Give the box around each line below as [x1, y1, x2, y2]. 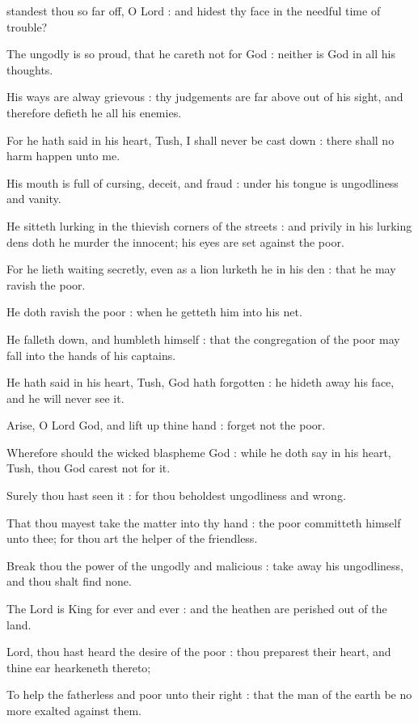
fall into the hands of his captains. [6, 346, 176, 363]
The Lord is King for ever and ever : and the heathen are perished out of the [6, 600, 387, 617]
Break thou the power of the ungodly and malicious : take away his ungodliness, [6, 557, 403, 574]
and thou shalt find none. [6, 573, 132, 590]
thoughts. [6, 61, 53, 78]
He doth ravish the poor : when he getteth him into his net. [6, 303, 302, 320]
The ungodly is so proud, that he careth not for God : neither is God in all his [6, 45, 395, 62]
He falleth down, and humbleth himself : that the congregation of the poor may [6, 330, 400, 347]
